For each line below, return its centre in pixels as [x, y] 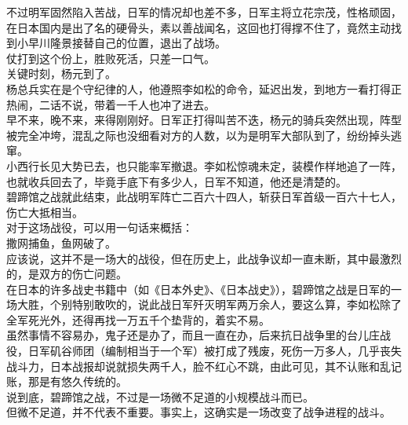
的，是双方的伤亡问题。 [67, 274]
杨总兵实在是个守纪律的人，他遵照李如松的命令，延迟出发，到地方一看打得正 [204, 88]
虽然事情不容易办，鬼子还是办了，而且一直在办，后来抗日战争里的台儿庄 [193, 335]
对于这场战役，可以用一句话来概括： [100, 227]
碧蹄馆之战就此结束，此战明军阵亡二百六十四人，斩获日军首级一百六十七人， [204, 197]
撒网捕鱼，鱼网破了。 [61, 242]
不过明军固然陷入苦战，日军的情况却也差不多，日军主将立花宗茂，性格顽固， [204, 12]
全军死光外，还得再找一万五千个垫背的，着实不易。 [138, 319]
